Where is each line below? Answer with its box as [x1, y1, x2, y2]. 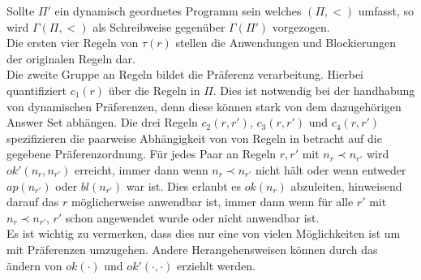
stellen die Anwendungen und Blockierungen [175, 34, 396, 51]
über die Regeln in [108, 81, 200, 98]
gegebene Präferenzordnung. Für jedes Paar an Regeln [6, 145, 277, 162]
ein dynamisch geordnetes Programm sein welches [54, 2, 302, 19]
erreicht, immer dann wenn [75, 161, 208, 178]
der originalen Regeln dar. [6, 50, 135, 67]
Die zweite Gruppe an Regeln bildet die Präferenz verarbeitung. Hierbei [6, 66, 363, 83]
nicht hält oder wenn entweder [255, 161, 406, 178]
